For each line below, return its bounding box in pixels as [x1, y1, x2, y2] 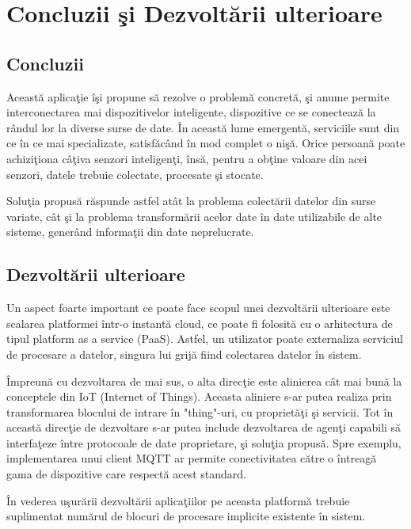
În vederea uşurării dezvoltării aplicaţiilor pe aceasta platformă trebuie [6, 492, 350, 508]
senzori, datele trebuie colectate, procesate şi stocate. [6, 166, 264, 182]
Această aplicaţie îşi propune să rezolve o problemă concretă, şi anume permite [6, 88, 390, 105]
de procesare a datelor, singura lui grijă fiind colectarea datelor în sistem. [6, 345, 362, 362]
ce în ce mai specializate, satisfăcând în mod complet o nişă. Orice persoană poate [6, 135, 405, 151]
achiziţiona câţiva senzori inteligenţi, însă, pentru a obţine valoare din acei [6, 150, 367, 166]
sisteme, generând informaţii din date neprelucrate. [6, 223, 254, 240]
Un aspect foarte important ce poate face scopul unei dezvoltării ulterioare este [6, 299, 390, 316]
